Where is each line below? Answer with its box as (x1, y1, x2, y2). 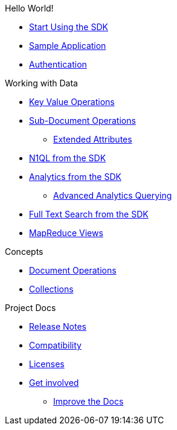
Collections (29, 284, 74, 294)
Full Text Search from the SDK (29, 209, 149, 219)
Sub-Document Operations (29, 115, 136, 126)
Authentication (29, 59, 87, 69)
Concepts (5, 246, 43, 257)
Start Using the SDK (29, 22, 108, 32)
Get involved (29, 377, 79, 388)
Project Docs (5, 303, 56, 313)
